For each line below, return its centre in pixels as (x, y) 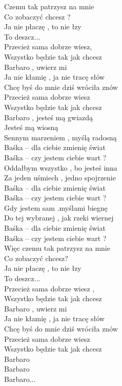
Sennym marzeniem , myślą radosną (60, 137)
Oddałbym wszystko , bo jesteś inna (61, 167)
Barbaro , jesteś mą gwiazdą (49, 117)
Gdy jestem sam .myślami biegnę (56, 207)
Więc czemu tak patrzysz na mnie (57, 248)
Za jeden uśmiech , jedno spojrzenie (60, 178)
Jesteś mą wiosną (31, 127)
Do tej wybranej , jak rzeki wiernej (59, 218)
